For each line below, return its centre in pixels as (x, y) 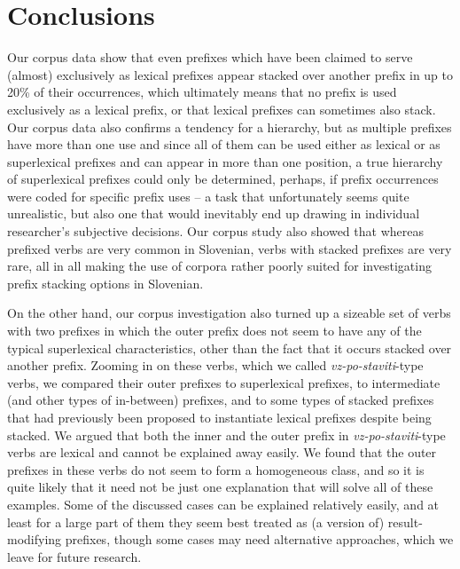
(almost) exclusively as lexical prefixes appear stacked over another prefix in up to (230, 74)
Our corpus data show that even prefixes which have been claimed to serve (210, 57)
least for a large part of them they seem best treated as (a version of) (196, 522)
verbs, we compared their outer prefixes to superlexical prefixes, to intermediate (224, 382)
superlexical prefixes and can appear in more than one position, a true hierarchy (225, 161)
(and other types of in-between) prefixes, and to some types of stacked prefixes (221, 400)
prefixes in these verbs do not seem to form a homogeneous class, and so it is (216, 469)
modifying (35, 539)
